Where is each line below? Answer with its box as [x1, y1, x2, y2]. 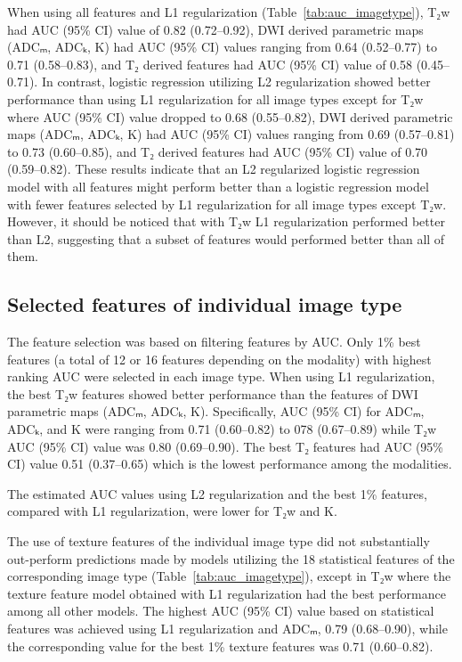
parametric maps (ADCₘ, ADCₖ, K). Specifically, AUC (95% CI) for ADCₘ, [7, 402, 425, 421]
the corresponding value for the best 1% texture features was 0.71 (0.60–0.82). [7, 636, 434, 655]
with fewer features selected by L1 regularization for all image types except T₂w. [7, 194, 447, 213]
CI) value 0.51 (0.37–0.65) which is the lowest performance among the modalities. [7, 454, 452, 473]
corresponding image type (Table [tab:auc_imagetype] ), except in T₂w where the [7, 567, 451, 585]
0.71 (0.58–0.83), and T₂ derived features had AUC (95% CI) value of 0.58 [7, 54, 412, 73]
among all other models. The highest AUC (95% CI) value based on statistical [7, 601, 434, 620]
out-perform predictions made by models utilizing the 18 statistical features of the [7, 549, 455, 568]
